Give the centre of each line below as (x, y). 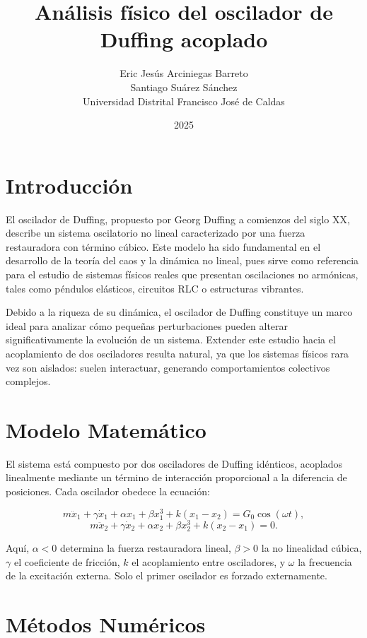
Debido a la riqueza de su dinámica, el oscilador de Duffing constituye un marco (179, 312)
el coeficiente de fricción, (67, 561)
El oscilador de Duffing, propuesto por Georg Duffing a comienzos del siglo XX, (178, 219)
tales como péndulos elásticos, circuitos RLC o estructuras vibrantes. (155, 288)
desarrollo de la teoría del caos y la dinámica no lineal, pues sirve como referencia (182, 260)
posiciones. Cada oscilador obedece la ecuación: (108, 491)
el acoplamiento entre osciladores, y (209, 561)
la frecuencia (325, 561)
